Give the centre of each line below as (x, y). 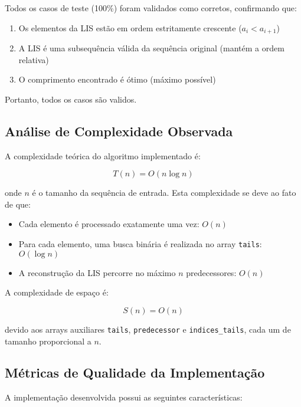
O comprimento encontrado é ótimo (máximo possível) (117, 79)
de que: (18, 204)
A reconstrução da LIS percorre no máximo (97, 272)
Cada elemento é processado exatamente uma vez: (109, 224)
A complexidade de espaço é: (57, 292)
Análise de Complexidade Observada (119, 131)
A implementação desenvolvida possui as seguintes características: (124, 397)
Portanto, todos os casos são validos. (71, 99)
